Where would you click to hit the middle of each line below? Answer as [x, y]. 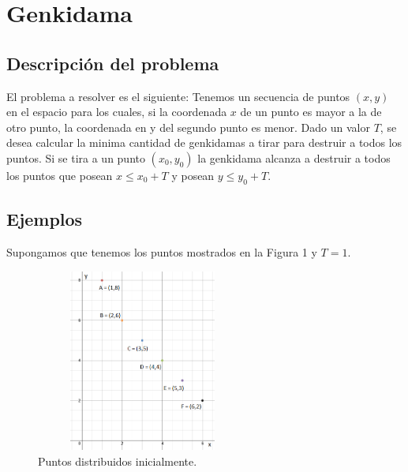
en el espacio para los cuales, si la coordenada [117, 112]
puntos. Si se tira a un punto [76, 157]
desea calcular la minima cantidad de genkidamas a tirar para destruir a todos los [204, 142]
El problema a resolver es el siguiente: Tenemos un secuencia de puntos [178, 96]
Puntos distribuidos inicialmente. [118, 461]
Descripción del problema [113, 63]
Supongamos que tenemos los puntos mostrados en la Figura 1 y [162, 251]
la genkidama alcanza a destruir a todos [294, 157]
